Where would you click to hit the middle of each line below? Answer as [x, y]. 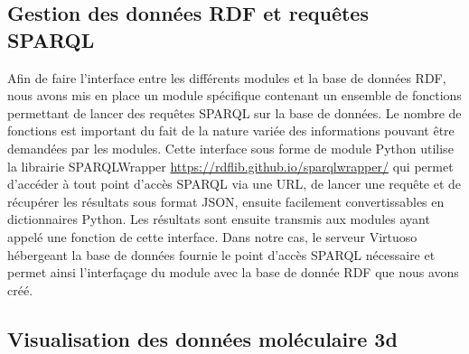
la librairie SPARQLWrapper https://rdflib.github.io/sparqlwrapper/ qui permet [230, 166]
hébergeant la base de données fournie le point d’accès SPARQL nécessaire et [221, 254]
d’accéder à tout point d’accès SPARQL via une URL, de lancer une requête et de [234, 184]
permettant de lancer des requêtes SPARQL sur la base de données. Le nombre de [234, 112]
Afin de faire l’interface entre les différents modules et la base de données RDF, [227, 77]
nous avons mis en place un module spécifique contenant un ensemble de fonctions [234, 95]
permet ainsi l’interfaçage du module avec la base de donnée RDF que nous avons [233, 272]
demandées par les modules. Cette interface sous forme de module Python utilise [230, 148]
